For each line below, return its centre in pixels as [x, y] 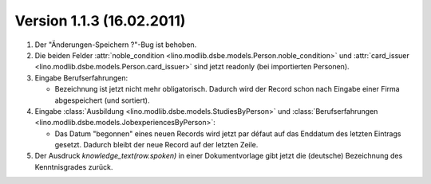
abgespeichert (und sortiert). [102, 100]
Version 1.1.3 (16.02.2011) [100, 21]
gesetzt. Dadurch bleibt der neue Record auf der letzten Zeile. [156, 145]
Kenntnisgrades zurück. [74, 166]
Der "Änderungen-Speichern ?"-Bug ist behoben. [116, 45]
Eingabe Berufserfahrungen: [81, 78]
